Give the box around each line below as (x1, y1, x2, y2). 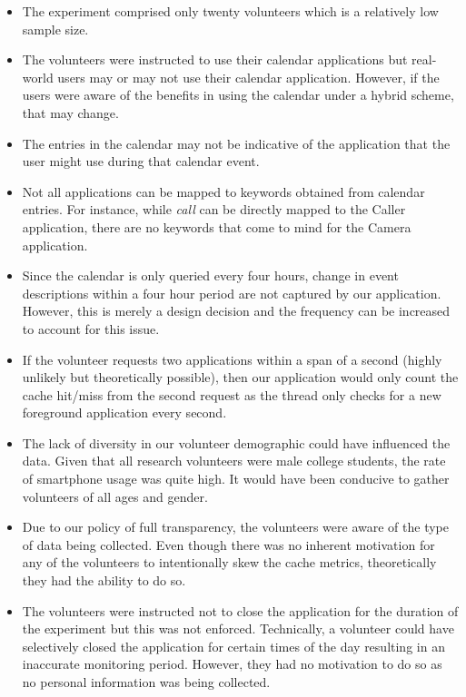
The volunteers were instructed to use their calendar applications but (22, 50, 408, 69)
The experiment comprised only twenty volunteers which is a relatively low (22, 2, 439, 20)
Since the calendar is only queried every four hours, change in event (22, 266, 399, 285)
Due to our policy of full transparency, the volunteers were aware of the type (22, 517, 449, 536)
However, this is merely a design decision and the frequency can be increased (22, 301, 451, 320)
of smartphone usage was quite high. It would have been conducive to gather (22, 469, 450, 488)
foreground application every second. (22, 403, 227, 422)
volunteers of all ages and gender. (22, 486, 208, 506)
